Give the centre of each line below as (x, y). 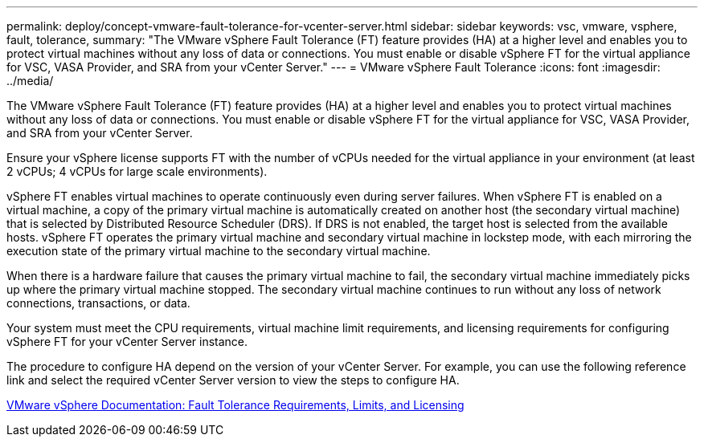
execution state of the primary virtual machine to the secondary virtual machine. (219, 251)
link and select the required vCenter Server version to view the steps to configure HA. (233, 380)
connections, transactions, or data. (98, 303)
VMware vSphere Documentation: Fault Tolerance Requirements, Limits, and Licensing (235, 405)
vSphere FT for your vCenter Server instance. (127, 341)
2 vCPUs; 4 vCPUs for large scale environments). (137, 171)
